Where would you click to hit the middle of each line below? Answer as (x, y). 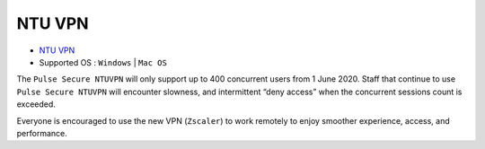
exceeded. (36, 104)
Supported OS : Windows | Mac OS (103, 62)
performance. (42, 133)
